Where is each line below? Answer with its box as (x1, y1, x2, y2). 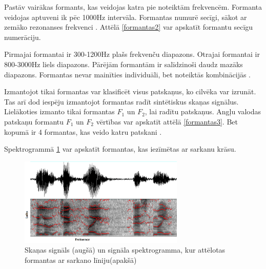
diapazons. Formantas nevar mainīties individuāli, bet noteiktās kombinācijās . (4, 69, 251, 79)
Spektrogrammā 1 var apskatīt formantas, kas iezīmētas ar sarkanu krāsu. (4, 143, 236, 154)
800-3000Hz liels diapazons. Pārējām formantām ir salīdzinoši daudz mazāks (4, 58, 243, 69)
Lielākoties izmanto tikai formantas (4, 106, 115, 117)
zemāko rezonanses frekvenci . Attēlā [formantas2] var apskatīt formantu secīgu (4, 22, 253, 32)
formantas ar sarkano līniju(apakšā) (25, 255, 137, 265)
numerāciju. (4, 31, 41, 42)
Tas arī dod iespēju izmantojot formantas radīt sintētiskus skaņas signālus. (4, 96, 239, 107)
